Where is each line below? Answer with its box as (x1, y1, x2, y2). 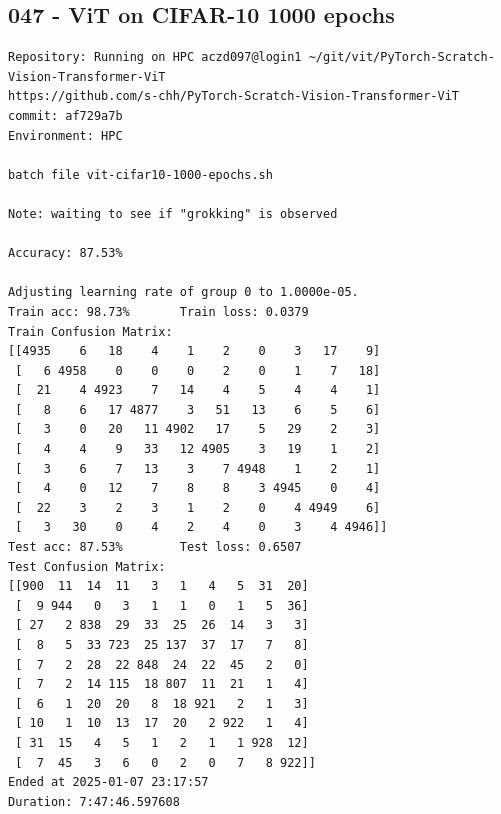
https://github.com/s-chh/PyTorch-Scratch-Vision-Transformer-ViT (8, 89, 460, 104)
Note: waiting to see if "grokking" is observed (8, 206, 338, 221)
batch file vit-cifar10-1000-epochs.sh (8, 167, 273, 182)
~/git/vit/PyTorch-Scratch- (308, 50, 495, 65)
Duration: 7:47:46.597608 (8, 794, 180, 809)
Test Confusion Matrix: (8, 559, 166, 574)
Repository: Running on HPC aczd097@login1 (8, 50, 302, 65)
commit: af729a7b (8, 108, 123, 123)
